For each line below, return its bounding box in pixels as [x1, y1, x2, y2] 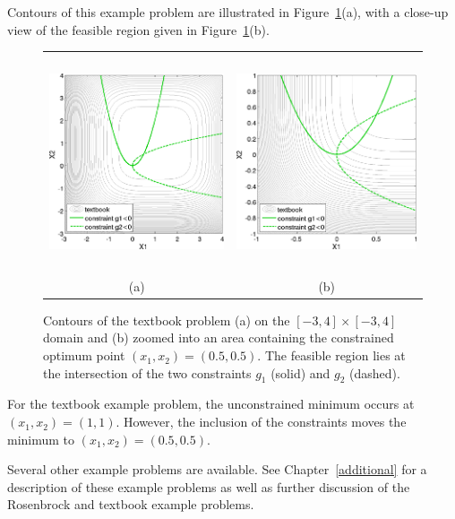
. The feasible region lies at [257, 346, 406, 365]
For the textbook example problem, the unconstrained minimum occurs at [7, 394, 415, 413]
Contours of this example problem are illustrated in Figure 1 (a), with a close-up [7, 3, 449, 21]
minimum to [7, 429, 75, 448]
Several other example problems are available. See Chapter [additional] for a [7, 460, 427, 479]
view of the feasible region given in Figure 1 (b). [7, 20, 270, 39]
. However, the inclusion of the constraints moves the [116, 412, 407, 431]
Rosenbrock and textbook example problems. [7, 495, 254, 514]
